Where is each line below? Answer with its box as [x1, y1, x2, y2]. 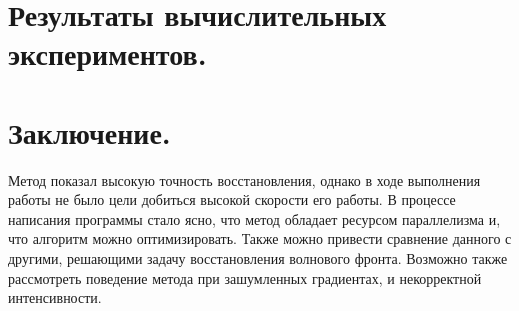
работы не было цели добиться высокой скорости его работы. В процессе [8, 189, 456, 210]
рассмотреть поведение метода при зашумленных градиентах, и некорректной [8, 267, 482, 288]
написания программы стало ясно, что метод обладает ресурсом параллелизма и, [8, 208, 501, 229]
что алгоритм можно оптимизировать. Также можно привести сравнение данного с [8, 228, 512, 249]
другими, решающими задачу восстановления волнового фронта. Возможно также [8, 248, 508, 269]
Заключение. [8, 111, 171, 152]
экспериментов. [8, 33, 207, 74]
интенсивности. [8, 287, 102, 308]
